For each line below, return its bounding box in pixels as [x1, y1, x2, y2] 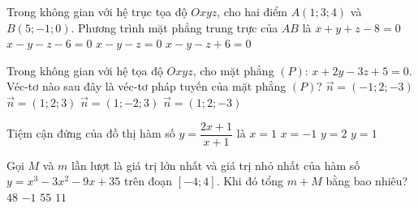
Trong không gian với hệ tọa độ [6, 62, 163, 79]
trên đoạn [123, 172, 173, 189]
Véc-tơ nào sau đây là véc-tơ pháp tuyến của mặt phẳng [6, 78, 287, 95]
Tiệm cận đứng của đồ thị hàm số [6, 125, 175, 142]
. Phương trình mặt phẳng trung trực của [71, 19, 278, 36]
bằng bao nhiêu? [325, 172, 408, 189]
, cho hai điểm [217, 3, 288, 19]
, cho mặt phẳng [192, 62, 274, 79]
